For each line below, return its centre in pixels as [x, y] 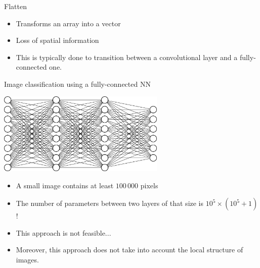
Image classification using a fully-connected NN [77, 84]
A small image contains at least [65, 185]
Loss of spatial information [57, 40]
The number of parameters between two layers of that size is [110, 203]
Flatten [15, 6]
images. [27, 260]
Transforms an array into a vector [68, 23]
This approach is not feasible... [63, 232]
